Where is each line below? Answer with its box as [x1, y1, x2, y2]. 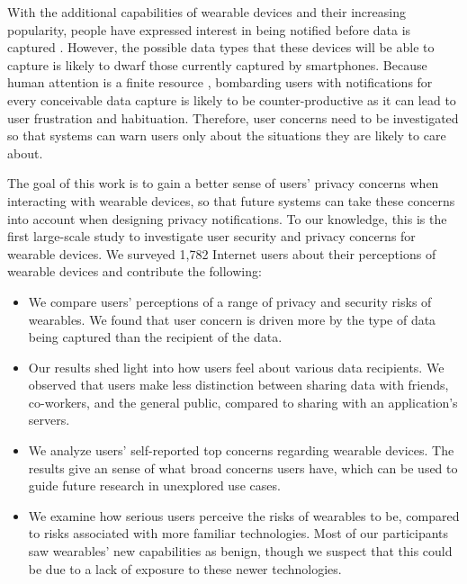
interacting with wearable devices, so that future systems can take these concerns [7, 191, 455, 210]
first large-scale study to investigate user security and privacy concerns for [7, 227, 416, 246]
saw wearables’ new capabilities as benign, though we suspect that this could [28, 542, 453, 561]
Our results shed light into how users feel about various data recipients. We [28, 357, 445, 376]
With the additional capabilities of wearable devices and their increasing [7, 3, 406, 21]
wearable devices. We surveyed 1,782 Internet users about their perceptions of [7, 244, 436, 263]
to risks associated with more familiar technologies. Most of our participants [28, 524, 449, 543]
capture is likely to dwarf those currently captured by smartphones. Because [7, 55, 427, 74]
